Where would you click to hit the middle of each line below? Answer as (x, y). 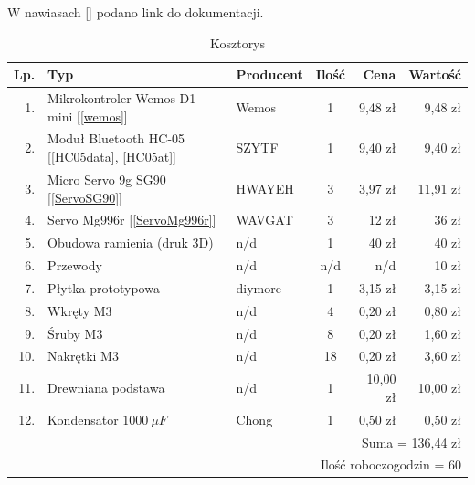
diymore (259, 287)
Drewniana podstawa (106, 388)
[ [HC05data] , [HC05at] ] (112, 157)
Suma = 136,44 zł (412, 442)
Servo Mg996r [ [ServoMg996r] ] (132, 220)
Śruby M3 (75, 333)
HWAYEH (265, 188)
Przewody (75, 265)
